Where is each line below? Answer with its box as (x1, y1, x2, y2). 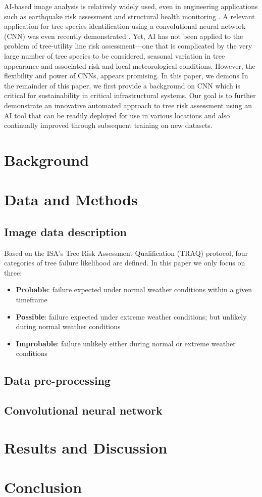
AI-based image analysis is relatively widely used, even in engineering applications (4, 1, 258, 11)
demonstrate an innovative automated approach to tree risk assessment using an (4, 100, 252, 110)
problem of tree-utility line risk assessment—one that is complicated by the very (4, 40, 252, 51)
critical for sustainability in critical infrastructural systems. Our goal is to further (4, 90, 256, 101)
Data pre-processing (4, 373, 111, 388)
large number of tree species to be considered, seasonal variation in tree (4, 50, 225, 61)
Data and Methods (4, 189, 138, 210)
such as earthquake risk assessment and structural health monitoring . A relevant (4, 11, 255, 21)
